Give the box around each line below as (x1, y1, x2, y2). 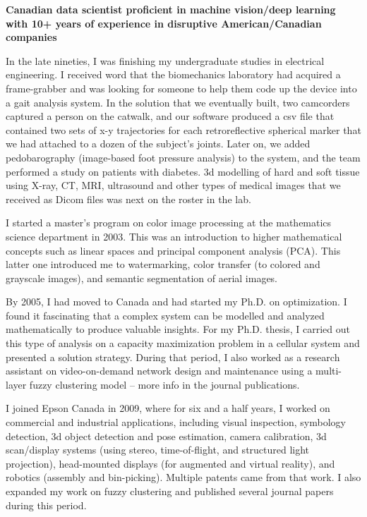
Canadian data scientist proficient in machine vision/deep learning (6, 2, 336, 16)
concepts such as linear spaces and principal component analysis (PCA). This (6, 243, 341, 257)
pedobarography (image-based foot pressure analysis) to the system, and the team (6, 150, 361, 164)
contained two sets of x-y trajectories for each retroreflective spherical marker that (6, 122, 361, 137)
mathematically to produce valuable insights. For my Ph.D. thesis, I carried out (6, 322, 350, 336)
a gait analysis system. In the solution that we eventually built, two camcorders (6, 95, 350, 109)
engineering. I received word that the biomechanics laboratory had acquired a (6, 67, 341, 82)
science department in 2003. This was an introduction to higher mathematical (6, 229, 342, 243)
